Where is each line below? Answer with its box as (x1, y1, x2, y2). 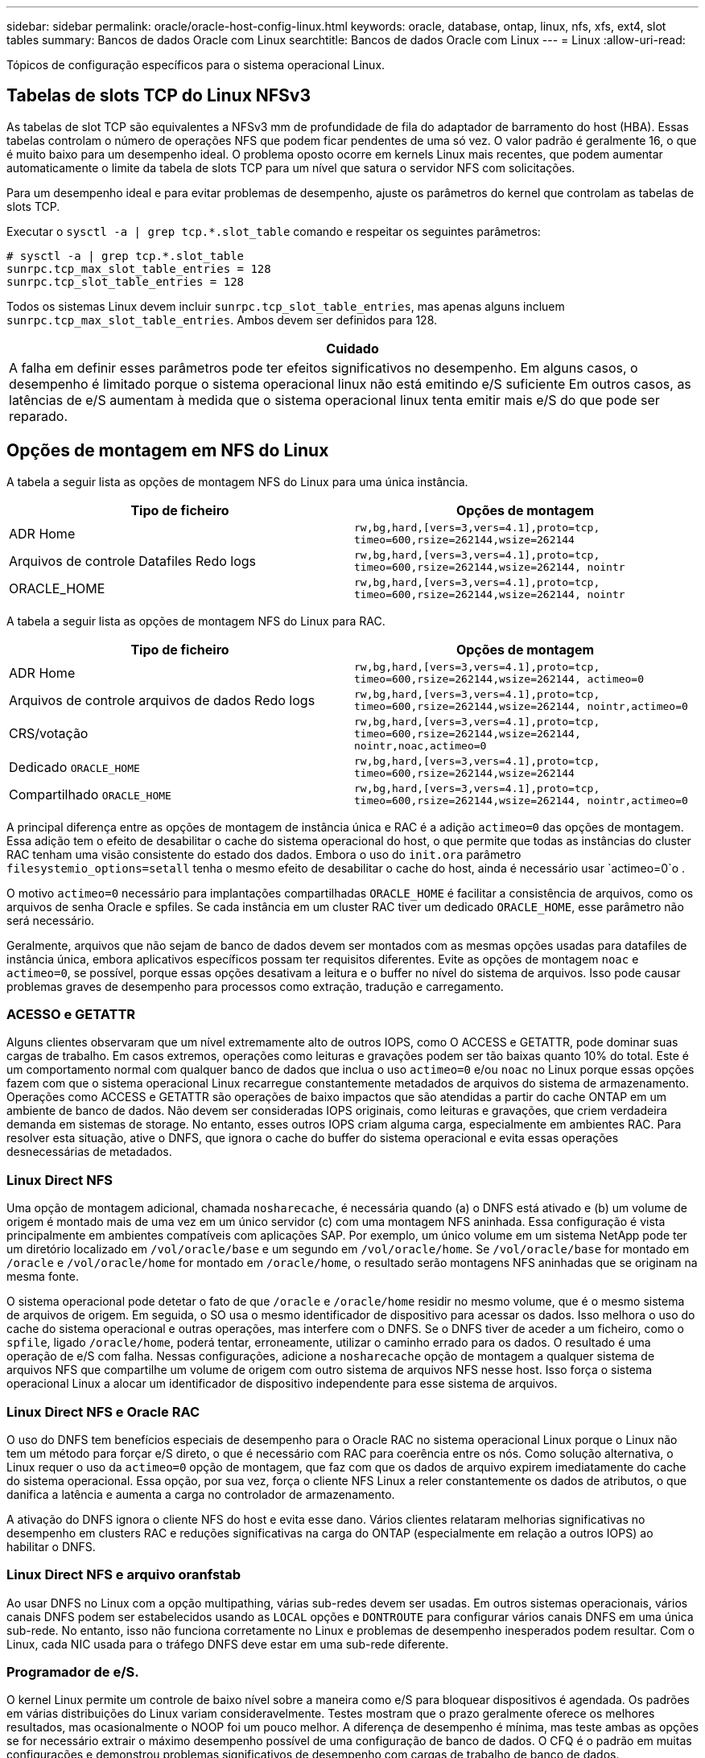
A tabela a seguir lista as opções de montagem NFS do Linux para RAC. (6, 613, 385, 628)
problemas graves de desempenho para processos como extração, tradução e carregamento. (6, 979, 504, 993)
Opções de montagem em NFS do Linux (6, 440, 329, 461)
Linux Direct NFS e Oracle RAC (6, 1403, 200, 1420)
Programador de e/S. (6, 1664, 139, 1681)
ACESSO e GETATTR (6, 1006, 136, 1023)
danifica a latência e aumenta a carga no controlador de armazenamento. (6, 1487, 395, 1501)
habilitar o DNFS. (6, 1539, 96, 1554)
